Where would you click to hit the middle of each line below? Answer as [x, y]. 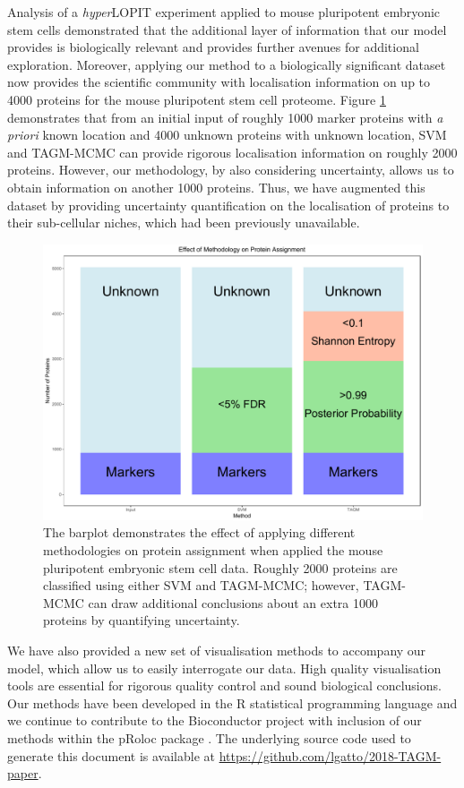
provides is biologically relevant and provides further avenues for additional [213, 47]
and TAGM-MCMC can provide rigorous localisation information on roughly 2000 [232, 152]
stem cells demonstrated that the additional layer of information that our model [227, 29]
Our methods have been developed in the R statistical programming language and [232, 702]
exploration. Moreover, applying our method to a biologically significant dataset [227, 64]
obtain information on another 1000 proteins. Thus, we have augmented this [216, 187]
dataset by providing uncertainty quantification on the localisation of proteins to [228, 205]
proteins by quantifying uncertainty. [142, 620]
